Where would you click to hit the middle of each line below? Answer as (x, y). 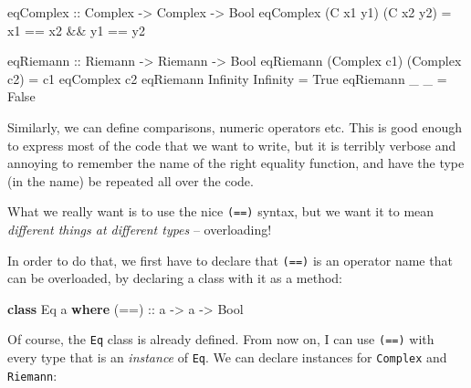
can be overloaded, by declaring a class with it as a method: (175, 278)
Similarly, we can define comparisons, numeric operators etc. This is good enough (235, 126)
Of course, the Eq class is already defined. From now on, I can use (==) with (221, 339)
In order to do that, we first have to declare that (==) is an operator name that (230, 260)
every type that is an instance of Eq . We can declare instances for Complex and (227, 357)
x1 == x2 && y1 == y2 (76, 30)
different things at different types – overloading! (140, 229)
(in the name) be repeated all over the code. (131, 180)
